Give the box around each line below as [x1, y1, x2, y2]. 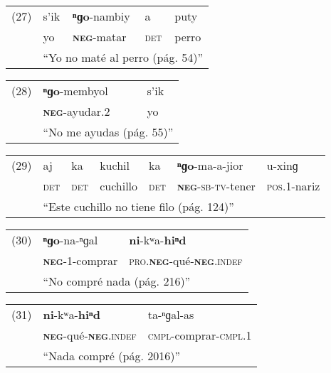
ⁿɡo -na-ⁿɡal [43, 232, 98, 248]
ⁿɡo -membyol [43, 82, 108, 99]
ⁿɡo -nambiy [73, 8, 130, 24]
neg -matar [73, 28, 127, 45]
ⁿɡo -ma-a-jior [177, 157, 243, 173]
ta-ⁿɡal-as [147, 306, 194, 323]
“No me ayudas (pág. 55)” [43, 124, 174, 140]
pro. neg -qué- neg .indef [129, 252, 243, 269]
